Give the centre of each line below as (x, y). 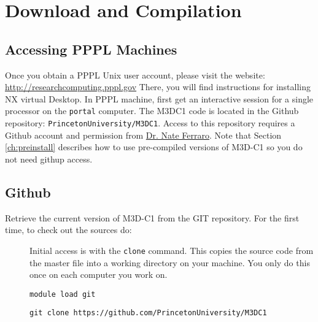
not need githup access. (49, 159)
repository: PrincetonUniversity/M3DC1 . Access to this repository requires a (150, 123)
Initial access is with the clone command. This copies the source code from (172, 250)
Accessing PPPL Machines (91, 49)
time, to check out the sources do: (68, 230)
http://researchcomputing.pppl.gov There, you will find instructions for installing (158, 87)
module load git (63, 294)
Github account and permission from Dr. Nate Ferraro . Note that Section (143, 135)
